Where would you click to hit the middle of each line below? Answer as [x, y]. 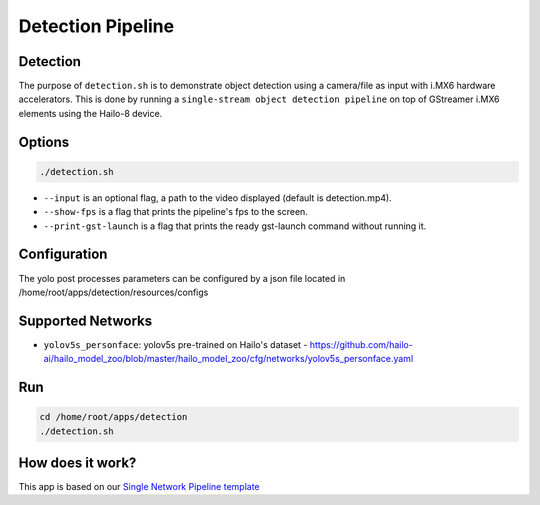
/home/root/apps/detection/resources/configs [113, 292]
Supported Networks [85, 320]
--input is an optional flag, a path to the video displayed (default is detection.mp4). [217, 197]
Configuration [63, 254]
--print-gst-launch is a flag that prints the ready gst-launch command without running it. [235, 226]
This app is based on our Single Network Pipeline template [139, 487]
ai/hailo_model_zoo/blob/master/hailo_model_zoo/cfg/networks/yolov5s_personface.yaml [228, 359]
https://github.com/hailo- [361, 344]
